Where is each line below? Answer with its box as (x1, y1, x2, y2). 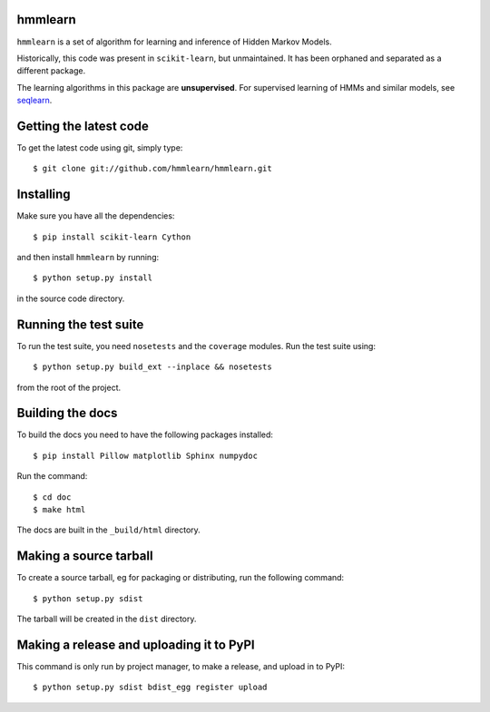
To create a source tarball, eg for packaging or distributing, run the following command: (16, 572, 345, 583)
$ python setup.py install (33, 273, 153, 283)
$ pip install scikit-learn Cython (33, 231, 191, 242)
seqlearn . (16, 95, 53, 106)
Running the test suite (16, 317, 144, 332)
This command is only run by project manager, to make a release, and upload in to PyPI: (16, 660, 345, 671)
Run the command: (16, 471, 88, 482)
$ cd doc (33, 492, 72, 502)
